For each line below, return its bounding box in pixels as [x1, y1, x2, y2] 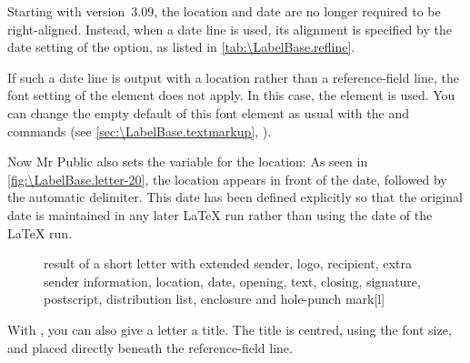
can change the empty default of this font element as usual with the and [7, 103, 409, 122]
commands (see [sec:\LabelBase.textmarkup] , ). [7, 121, 272, 140]
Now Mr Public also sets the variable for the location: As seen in [7, 152, 368, 171]
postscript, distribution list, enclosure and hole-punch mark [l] [44, 289, 385, 308]
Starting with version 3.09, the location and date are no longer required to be [7, 2, 441, 20]
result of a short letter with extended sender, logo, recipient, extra [44, 254, 412, 273]
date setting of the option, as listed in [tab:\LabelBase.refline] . [7, 37, 355, 56]
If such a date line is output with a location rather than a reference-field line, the [7, 67, 459, 86]
